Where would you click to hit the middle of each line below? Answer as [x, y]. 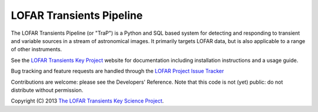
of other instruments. [36, 50]
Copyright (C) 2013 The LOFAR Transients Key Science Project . [87, 101]
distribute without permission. [47, 90]
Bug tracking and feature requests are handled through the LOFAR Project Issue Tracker [117, 71]
